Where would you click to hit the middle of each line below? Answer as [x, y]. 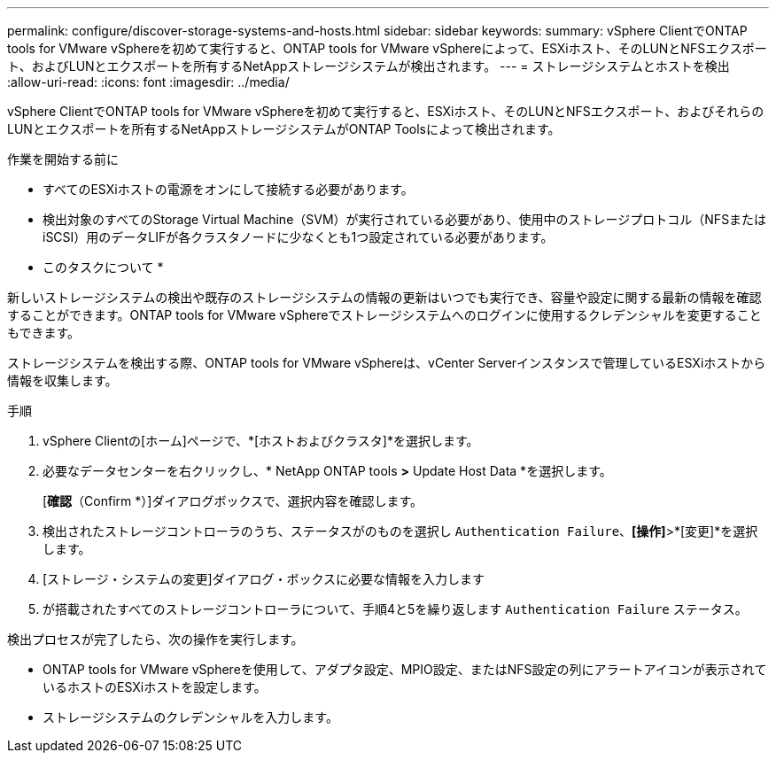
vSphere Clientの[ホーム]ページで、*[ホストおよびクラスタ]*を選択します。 [261, 441]
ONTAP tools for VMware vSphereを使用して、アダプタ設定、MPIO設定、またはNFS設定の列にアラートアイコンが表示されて [405, 669]
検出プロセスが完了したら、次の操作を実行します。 [155, 639]
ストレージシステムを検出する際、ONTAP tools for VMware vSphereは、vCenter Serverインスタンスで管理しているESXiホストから [387, 363]
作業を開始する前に [63, 159]
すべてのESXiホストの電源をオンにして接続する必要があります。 [228, 189]
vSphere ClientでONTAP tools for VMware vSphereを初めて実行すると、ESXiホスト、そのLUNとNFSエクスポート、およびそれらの [386, 111]
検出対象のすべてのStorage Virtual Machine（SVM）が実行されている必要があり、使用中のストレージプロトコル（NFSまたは [405, 219]
